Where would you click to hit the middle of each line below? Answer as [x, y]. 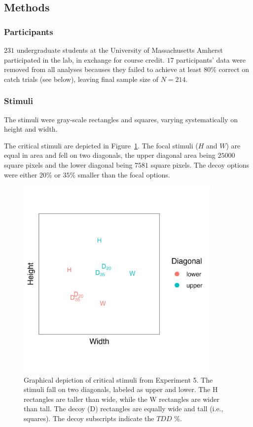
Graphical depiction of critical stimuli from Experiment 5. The [118, 379]
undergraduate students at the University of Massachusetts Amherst [120, 50]
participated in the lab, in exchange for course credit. [84, 59]
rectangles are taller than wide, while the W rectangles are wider [122, 399]
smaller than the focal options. [124, 174]
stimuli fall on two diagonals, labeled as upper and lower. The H [121, 389]
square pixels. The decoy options [200, 164]
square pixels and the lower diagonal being [68, 164]
